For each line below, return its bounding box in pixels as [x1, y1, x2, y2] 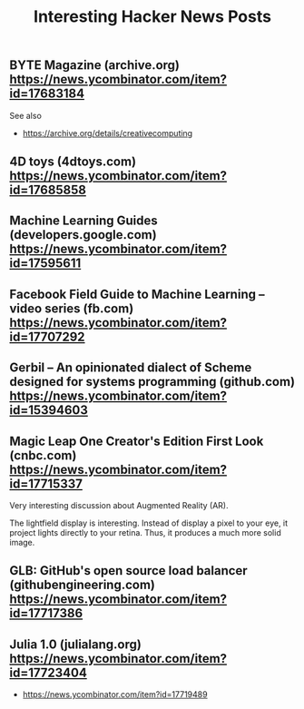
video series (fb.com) [9, 300, 134, 316]
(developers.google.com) [9, 227, 157, 242]
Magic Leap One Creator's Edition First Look [9, 433, 264, 448]
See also [9, 110, 43, 121]
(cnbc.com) [9, 448, 77, 463]
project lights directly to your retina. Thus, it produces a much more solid [9, 527, 281, 537]
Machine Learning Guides [9, 213, 159, 229]
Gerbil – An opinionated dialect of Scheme [9, 360, 252, 376]
